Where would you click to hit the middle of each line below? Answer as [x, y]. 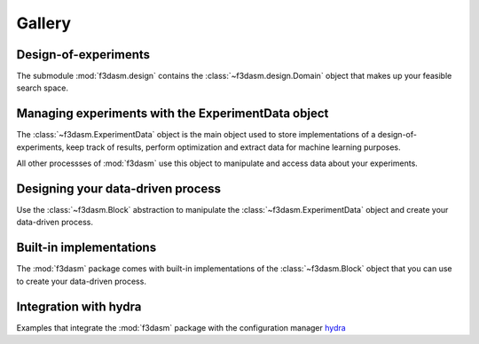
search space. [42, 88]
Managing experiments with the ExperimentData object [173, 114]
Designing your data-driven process [119, 188]
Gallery [43, 23]
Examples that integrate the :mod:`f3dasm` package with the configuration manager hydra [181, 327]
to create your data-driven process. [81, 281]
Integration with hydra [79, 306]
